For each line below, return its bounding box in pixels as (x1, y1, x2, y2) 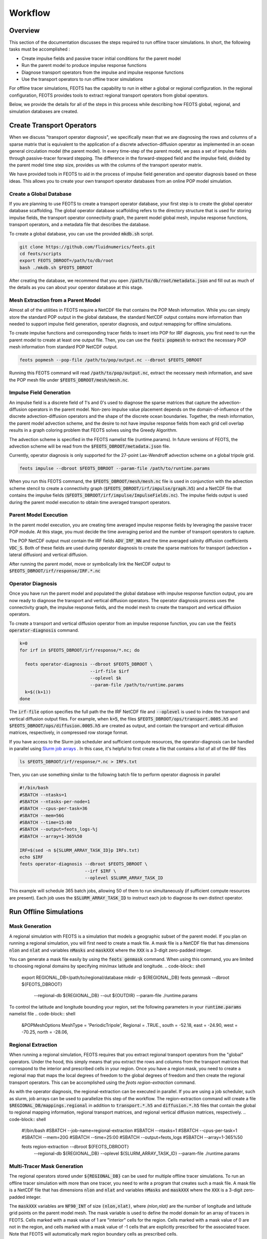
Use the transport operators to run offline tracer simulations (21, 76, 143, 82)
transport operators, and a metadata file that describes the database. (9, 222, 150, 227)
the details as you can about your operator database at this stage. (9, 284, 143, 290)
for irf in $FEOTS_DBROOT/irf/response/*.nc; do (19, 647, 140, 653)
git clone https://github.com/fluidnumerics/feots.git (19, 244, 155, 250)
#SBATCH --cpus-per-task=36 (19, 806, 88, 811)
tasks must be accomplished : (9, 46, 70, 52)
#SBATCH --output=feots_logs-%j (19, 827, 98, 832)
